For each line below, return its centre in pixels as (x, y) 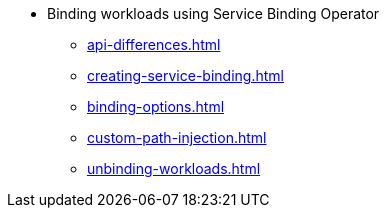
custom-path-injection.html (177, 137)
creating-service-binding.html (185, 75)
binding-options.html (156, 106)
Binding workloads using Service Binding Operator (213, 13)
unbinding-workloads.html (174, 168)
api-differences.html (154, 44)
